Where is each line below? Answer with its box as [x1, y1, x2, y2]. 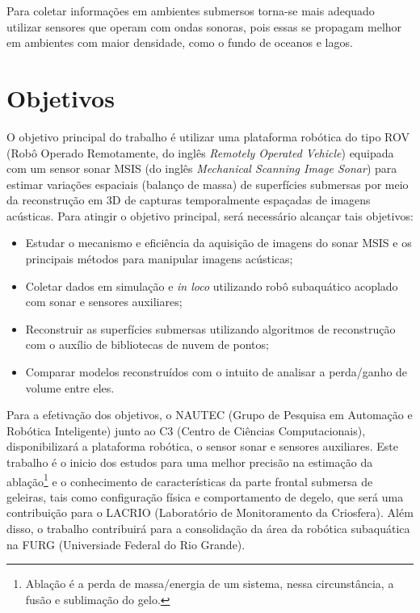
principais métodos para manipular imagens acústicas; [25, 250, 293, 267]
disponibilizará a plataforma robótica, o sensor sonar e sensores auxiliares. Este [6, 438, 398, 455]
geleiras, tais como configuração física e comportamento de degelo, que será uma [6, 488, 404, 505]
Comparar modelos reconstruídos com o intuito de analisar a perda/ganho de [25, 363, 408, 380]
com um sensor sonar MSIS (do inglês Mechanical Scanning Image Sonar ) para [6, 160, 397, 177]
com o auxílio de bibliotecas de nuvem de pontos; [25, 336, 269, 353]
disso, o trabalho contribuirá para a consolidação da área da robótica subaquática [6, 520, 410, 537]
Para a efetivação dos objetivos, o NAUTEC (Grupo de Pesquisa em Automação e [6, 406, 413, 423]
